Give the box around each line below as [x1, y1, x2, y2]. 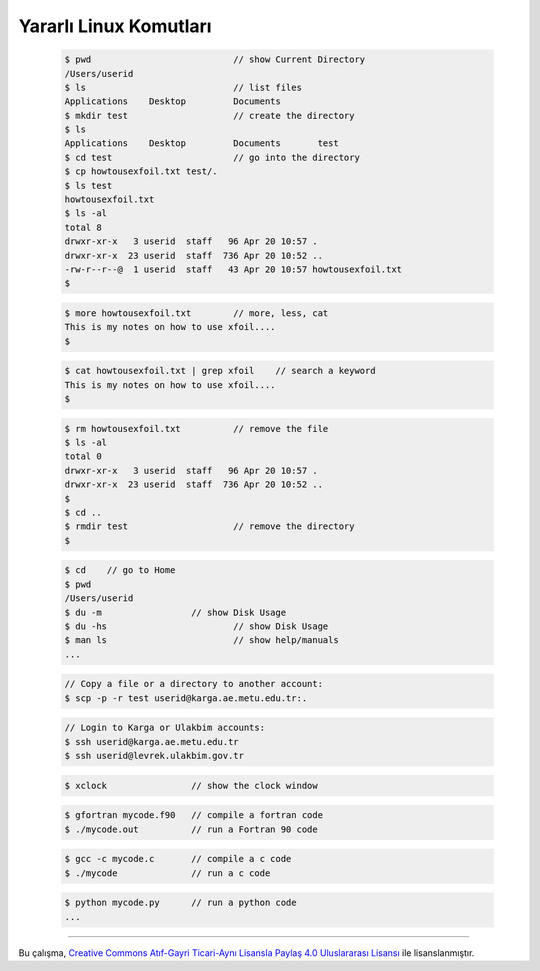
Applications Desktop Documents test [64, 138, 339, 149]
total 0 [64, 451, 102, 462]
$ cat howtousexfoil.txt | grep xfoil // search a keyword [64, 365, 376, 377]
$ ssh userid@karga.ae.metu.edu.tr [64, 736, 239, 747]
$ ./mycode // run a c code [64, 867, 271, 879]
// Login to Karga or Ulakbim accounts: [64, 722, 265, 734]
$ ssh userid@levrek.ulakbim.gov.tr [64, 750, 245, 762]
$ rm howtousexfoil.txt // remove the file [64, 423, 329, 434]
